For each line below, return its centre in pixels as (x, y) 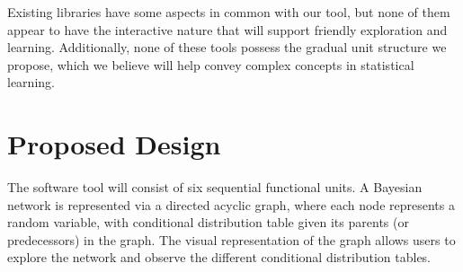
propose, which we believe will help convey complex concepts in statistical (211, 64)
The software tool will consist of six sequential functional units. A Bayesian (215, 187)
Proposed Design (114, 144)
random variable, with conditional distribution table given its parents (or (208, 222)
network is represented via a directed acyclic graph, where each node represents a (231, 204)
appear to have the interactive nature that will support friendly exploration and (227, 29)
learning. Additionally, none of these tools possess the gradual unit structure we (227, 47)
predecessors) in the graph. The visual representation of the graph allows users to (231, 239)
